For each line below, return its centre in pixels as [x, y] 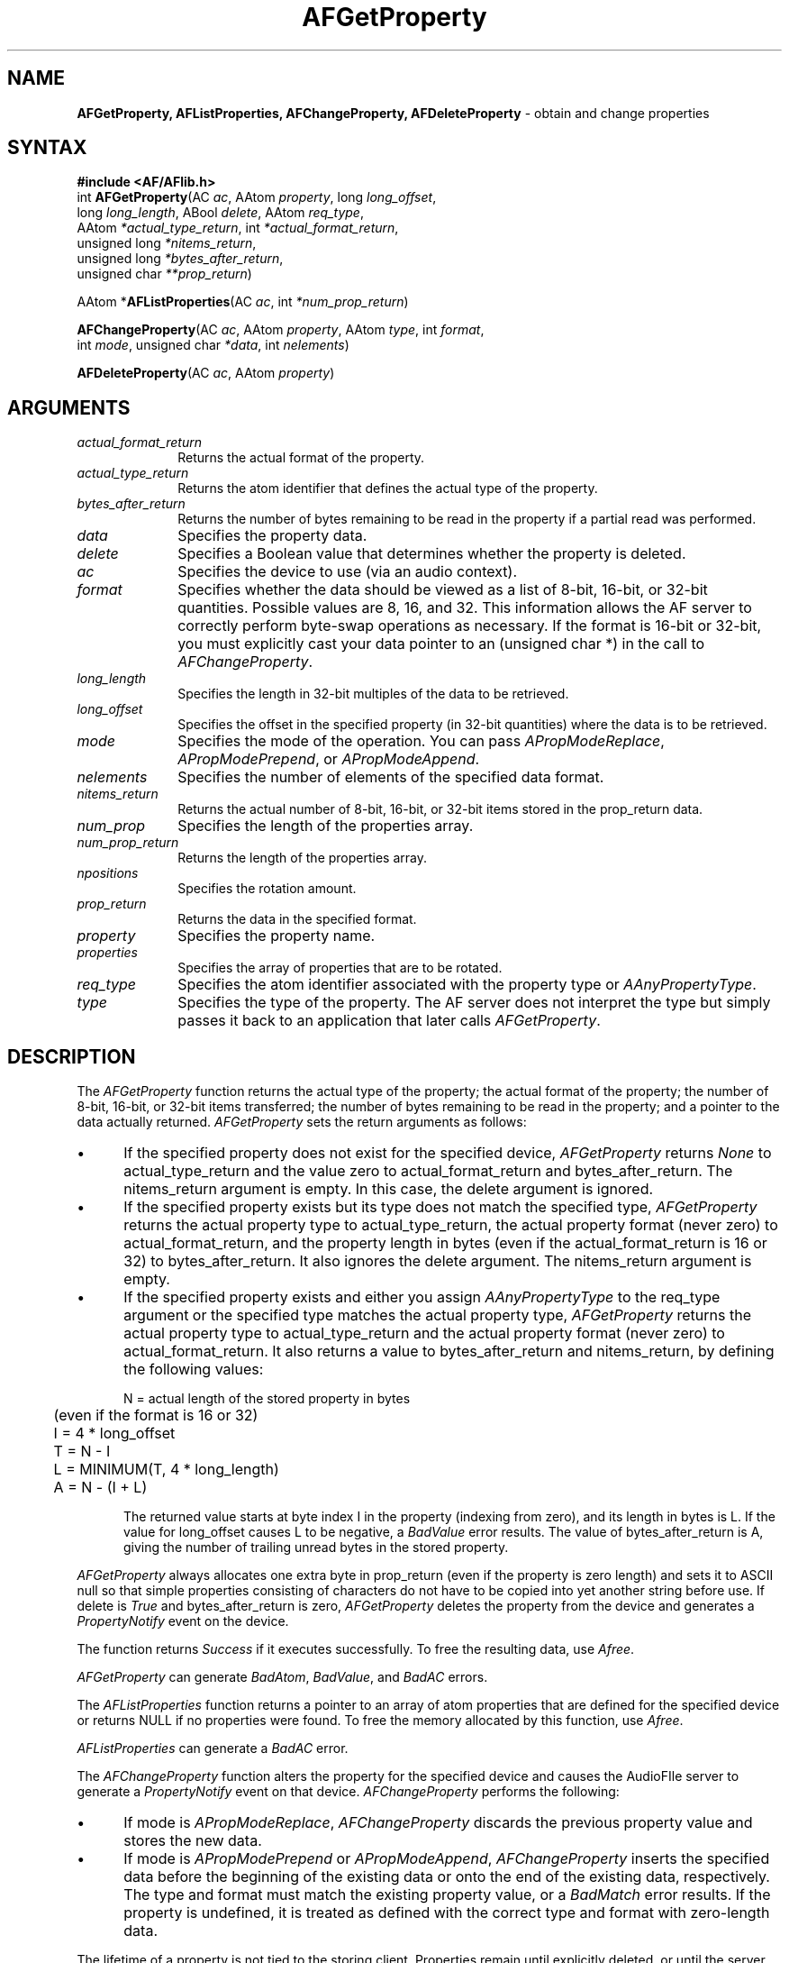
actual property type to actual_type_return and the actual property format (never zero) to [424, 1333]
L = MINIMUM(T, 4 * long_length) [166, 1470]
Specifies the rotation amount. [267, 889]
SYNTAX [47, 148]
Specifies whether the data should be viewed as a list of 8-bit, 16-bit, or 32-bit [443, 590]
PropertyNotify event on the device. [183, 1621]
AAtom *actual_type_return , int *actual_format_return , [238, 228]
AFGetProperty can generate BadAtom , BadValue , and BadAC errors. [282, 1677]
